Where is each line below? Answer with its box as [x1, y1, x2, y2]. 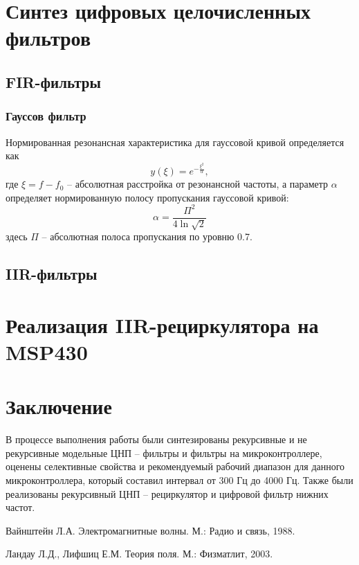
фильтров [6, 24, 91, 52]
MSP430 [6, 337, 88, 366]
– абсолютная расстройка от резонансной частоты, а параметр [67, 177, 329, 191]
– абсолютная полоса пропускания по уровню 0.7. [42, 229, 252, 244]
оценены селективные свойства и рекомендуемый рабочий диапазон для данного [6, 459, 345, 474]
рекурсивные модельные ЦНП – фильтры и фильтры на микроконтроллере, [6, 445, 322, 460]
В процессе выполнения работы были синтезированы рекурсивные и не [6, 432, 307, 447]
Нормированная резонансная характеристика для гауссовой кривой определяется [6, 134, 344, 149]
